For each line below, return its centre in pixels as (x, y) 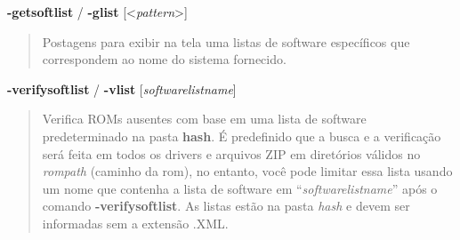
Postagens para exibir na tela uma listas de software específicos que (226, 41)
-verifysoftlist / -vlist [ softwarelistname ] (122, 88)
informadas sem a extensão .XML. (135, 223)
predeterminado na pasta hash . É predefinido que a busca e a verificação (242, 136)
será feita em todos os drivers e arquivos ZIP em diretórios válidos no (231, 153)
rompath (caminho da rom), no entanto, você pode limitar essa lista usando (247, 171)
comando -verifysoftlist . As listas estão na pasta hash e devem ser (226, 206)
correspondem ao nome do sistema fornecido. (164, 59)
